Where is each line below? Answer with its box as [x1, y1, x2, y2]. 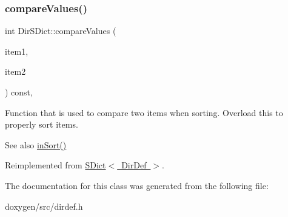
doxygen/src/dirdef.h [5, 199, 83, 212]
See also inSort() [5, 138, 67, 151]
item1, [5, 44, 28, 57]
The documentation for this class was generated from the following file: [5, 179, 269, 191]
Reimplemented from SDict [5, 159, 106, 171]
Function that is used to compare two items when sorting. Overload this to [5, 106, 283, 119]
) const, [5, 86, 33, 98]
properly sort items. [5, 118, 78, 131]
